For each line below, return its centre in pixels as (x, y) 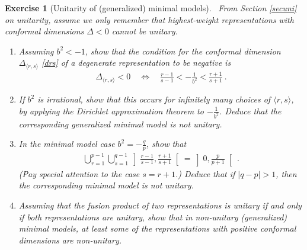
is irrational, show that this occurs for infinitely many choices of (154, 99)
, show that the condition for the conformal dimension (183, 51)
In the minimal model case (67, 144)
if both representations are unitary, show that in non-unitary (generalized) (153, 217)
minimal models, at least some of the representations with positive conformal (157, 228)
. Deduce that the (250, 110)
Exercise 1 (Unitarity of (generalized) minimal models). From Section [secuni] (151, 8)
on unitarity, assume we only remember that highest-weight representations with (149, 19)
